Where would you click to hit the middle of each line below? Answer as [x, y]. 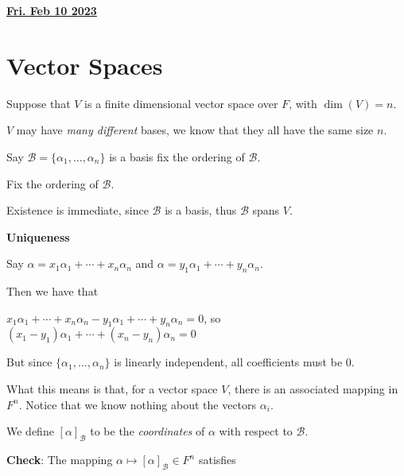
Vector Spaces [85, 65]
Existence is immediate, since [78, 210]
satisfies [217, 460]
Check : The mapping [60, 460]
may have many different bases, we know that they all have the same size [195, 130]
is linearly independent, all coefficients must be [228, 362]
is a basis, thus [201, 210]
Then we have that [52, 291]
